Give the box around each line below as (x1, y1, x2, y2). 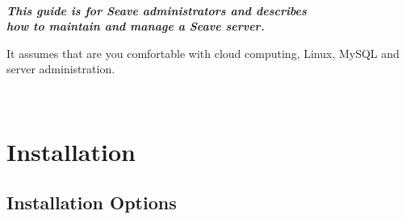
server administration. (6, 60, 115, 77)
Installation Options (6, 190, 177, 215)
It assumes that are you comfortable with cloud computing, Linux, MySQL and (6, 44, 400, 61)
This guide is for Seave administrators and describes (6, 2, 307, 19)
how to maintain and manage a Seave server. (6, 18, 265, 35)
